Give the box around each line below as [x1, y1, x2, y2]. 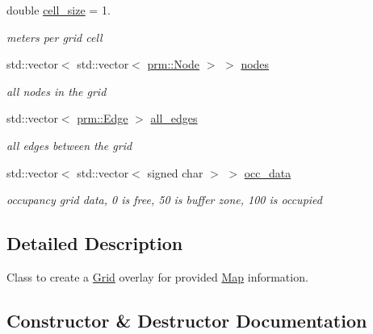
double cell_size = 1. [6, 2, 111, 18]
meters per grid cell [6, 28, 103, 45]
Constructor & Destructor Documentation [6, 307, 367, 332]
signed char [147, 164, 203, 181]
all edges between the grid [6, 136, 132, 153]
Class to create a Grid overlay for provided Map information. [6, 268, 308, 285]
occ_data [244, 164, 291, 181]
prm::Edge [77, 110, 128, 127]
